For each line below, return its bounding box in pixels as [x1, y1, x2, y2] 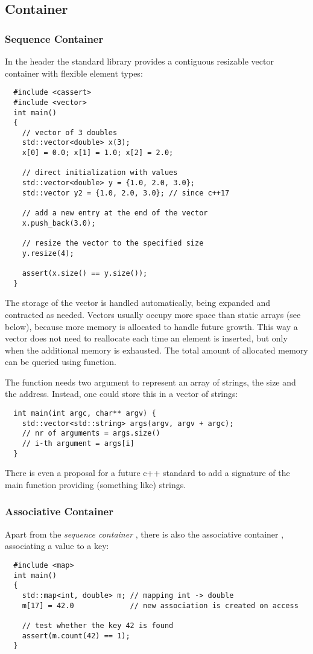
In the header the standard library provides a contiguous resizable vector [5, 55, 274, 67]
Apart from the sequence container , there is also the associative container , [5, 527, 284, 540]
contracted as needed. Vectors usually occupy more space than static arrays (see [5, 308, 301, 320]
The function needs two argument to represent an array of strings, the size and [5, 375, 296, 388]
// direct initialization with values [22, 168, 178, 177]
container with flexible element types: [5, 66, 143, 79]
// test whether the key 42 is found [22, 621, 174, 630]
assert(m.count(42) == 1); [22, 631, 130, 640]
